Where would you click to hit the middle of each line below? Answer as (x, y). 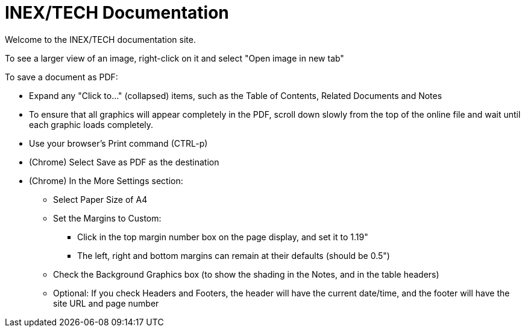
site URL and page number (106, 303)
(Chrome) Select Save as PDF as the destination (124, 162)
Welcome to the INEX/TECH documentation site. (100, 39)
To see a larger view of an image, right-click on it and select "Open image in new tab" (174, 58)
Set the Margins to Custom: (107, 218)
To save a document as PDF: (61, 77)
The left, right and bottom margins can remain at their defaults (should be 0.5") (234, 255)
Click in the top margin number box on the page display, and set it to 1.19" (223, 237)
